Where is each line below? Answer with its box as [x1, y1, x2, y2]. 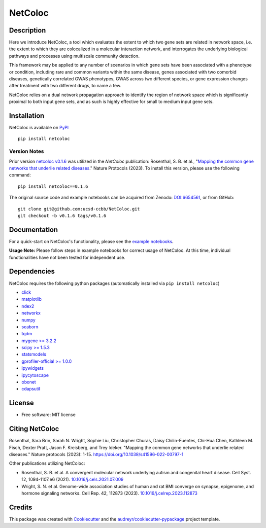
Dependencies [9, 267, 55, 276]
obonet [21, 379, 36, 385]
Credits [9, 503, 33, 511]
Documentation [9, 225, 58, 234]
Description [9, 26, 46, 35]
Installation [9, 111, 44, 120]
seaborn [21, 323, 39, 330]
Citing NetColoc [9, 424, 59, 433]
